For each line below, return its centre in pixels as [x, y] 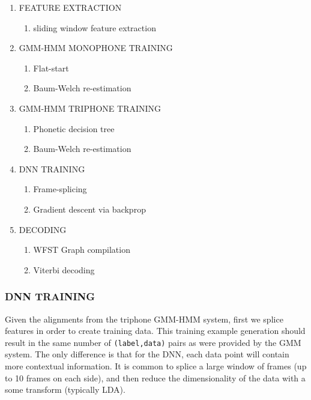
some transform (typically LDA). [65, 389]
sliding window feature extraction [95, 27]
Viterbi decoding [64, 269]
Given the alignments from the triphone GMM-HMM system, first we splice [144, 319]
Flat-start [51, 68]
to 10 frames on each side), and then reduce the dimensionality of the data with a [155, 377]
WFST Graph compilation [82, 250]
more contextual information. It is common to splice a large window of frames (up [156, 365]
